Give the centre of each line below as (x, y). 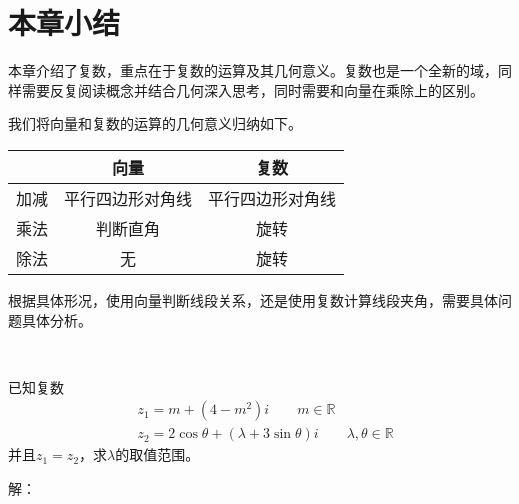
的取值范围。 (157, 454)
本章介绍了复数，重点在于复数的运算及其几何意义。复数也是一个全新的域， (253, 70)
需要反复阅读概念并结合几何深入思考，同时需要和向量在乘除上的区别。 (252, 89)
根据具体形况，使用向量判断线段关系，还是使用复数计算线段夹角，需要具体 (253, 299)
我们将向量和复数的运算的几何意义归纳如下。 (155, 123)
